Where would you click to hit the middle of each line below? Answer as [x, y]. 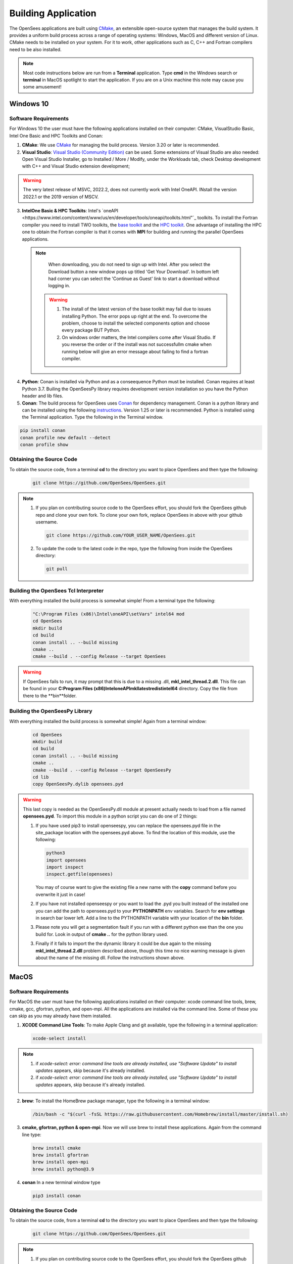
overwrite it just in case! [60, 894]
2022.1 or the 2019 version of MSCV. [61, 197]
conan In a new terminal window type [61, 1182]
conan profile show [44, 445]
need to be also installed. [35, 49]
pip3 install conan [57, 1195]
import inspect [65, 867]
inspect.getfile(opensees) [80, 874]
